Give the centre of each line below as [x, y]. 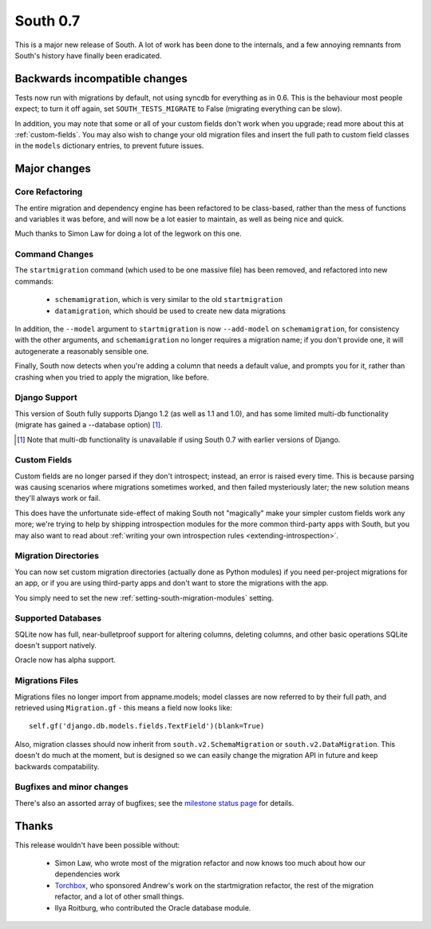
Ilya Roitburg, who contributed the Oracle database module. [153, 907]
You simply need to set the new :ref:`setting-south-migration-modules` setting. [144, 597]
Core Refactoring [49, 192]
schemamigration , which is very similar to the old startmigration [169, 300]
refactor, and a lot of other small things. [119, 897]
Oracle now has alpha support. [65, 660]
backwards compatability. [57, 766]
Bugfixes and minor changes [72, 787]
